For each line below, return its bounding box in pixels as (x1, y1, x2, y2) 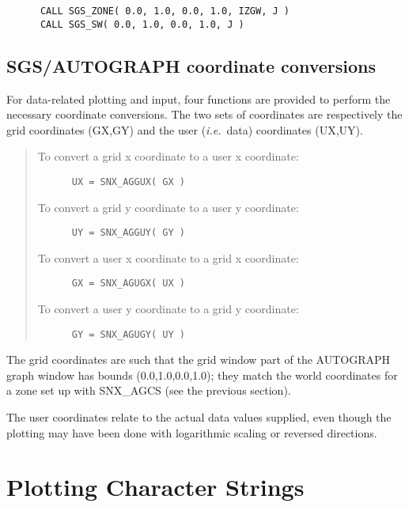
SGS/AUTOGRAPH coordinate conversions (6, 53, 376, 78)
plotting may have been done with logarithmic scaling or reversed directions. (6, 424, 377, 441)
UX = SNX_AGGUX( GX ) (71, 176, 185, 187)
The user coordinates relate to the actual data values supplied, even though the (6, 409, 392, 426)
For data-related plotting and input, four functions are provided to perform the (6, 90, 391, 107)
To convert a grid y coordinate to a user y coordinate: (37, 199, 299, 215)
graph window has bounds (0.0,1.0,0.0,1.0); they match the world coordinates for (6, 366, 398, 383)
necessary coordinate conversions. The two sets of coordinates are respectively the (6, 106, 403, 123)
